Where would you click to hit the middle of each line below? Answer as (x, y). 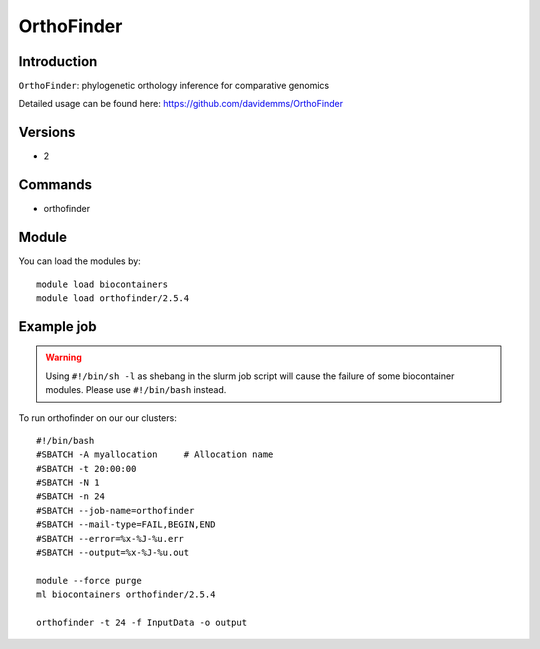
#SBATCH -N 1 (68, 483)
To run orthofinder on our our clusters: (97, 417)
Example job (57, 326)
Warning (63, 357)
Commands (55, 185)
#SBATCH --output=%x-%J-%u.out (113, 553)
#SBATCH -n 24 (70, 496)
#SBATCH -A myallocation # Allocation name (155, 454)
